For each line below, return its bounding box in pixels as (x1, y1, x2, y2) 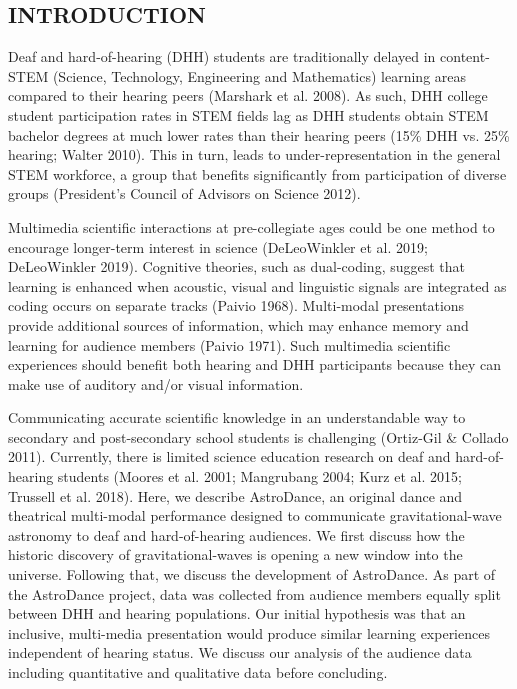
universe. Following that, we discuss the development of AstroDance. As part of (8, 564, 496, 585)
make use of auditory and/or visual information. (8, 373, 304, 394)
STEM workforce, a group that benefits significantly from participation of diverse (8, 163, 507, 184)
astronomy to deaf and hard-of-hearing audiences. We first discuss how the (8, 524, 465, 545)
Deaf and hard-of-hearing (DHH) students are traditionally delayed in (8, 46, 436, 67)
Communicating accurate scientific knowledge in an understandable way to (8, 407, 466, 428)
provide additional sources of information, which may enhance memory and (8, 314, 469, 335)
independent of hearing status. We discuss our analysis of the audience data (8, 642, 472, 663)
